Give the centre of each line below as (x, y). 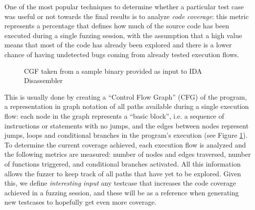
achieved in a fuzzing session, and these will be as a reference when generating (122, 192)
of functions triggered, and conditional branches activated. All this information (123, 163)
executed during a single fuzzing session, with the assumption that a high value (123, 35)
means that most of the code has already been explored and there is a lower (118, 45)
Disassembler (44, 80)
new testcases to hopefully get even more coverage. (81, 202)
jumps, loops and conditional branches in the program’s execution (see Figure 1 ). (126, 135)
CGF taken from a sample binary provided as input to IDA (113, 71)
